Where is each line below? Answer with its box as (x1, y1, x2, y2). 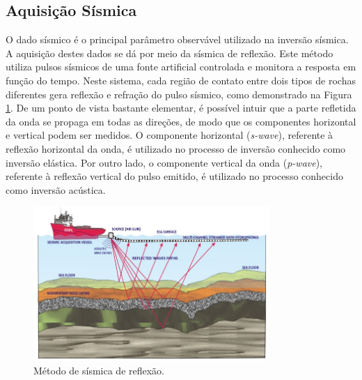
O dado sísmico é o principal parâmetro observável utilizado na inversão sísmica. (6, 32, 349, 47)
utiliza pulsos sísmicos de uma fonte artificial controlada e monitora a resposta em (6, 59, 356, 74)
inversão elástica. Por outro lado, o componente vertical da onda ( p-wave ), (6, 155, 323, 169)
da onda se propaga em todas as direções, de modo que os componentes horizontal (6, 114, 356, 128)
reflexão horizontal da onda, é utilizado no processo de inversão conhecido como (6, 141, 346, 155)
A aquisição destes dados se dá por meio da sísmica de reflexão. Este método (6, 45, 333, 60)
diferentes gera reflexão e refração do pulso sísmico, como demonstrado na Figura (6, 86, 352, 101)
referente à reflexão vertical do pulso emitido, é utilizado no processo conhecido (6, 169, 343, 183)
